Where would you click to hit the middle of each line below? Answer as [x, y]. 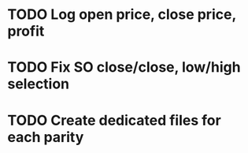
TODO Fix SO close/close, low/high [124, 67]
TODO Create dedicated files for [114, 120]
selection [39, 84]
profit [26, 31]
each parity [46, 137]
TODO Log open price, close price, [122, 15]
